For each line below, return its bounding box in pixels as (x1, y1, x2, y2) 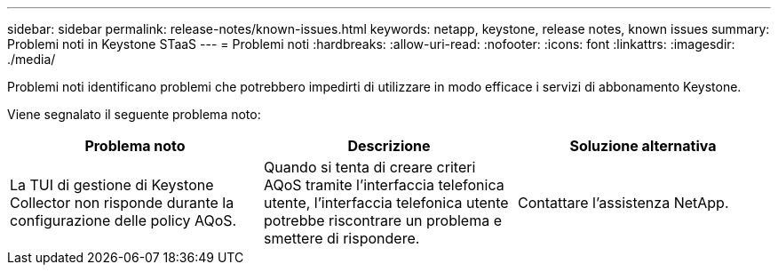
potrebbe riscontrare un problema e (263, 212, 503, 229)
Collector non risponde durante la (10, 194, 234, 212)
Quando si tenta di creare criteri (263, 158, 476, 176)
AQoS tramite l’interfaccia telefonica (263, 176, 504, 194)
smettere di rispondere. (263, 229, 420, 247)
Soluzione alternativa (569, 137, 717, 155)
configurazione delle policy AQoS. (10, 212, 237, 229)
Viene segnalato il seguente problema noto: (7, 107, 261, 122)
